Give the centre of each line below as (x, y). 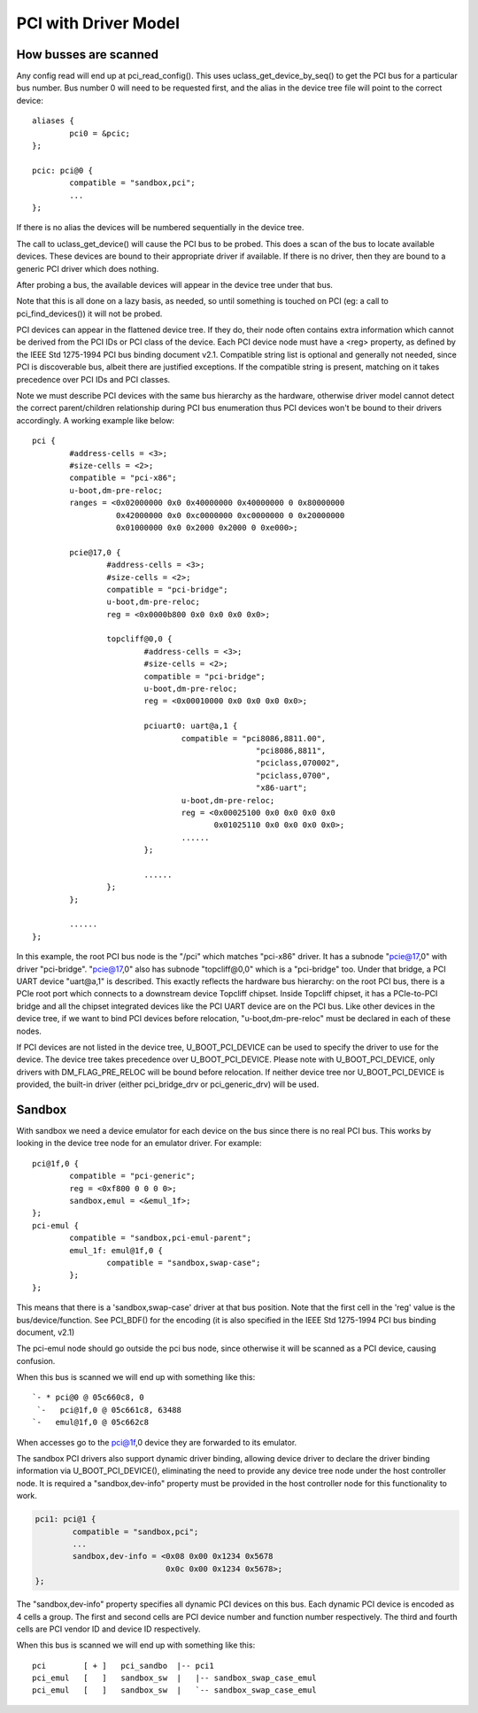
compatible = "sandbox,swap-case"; (184, 1263)
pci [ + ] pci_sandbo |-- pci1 (123, 1666)
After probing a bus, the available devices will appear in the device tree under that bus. (175, 284)
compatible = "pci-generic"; (133, 1176)
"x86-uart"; (281, 788)
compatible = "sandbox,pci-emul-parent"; (161, 1238)
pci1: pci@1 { (66, 1519)
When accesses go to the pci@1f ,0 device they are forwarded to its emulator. (157, 1442)
